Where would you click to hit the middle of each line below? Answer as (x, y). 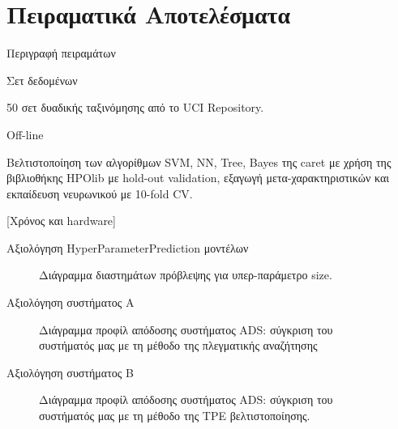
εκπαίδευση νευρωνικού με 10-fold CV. (100, 193)
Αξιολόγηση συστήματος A (71, 302)
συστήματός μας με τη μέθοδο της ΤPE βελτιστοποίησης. (175, 416)
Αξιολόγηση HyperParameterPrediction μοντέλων (128, 247)
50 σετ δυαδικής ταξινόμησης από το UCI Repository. (135, 107)
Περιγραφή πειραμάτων (61, 53)
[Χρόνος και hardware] (61, 221)
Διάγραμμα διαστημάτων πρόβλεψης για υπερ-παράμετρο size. (186, 275)
